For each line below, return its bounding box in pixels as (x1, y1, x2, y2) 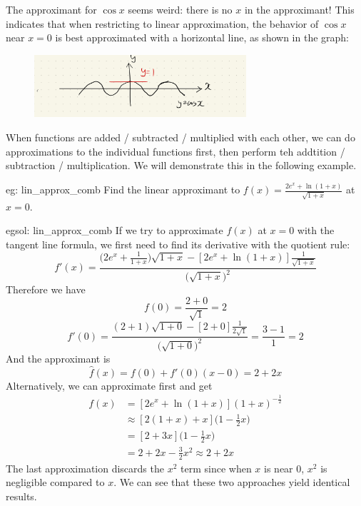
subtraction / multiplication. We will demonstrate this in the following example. (6, 158, 357, 173)
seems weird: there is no (128, 2, 233, 16)
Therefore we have (6, 282, 86, 297)
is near (264, 460, 293, 475)
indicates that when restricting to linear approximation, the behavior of (6, 16, 319, 31)
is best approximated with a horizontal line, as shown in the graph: (55, 30, 349, 45)
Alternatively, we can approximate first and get (6, 378, 213, 393)
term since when (180, 460, 252, 475)
